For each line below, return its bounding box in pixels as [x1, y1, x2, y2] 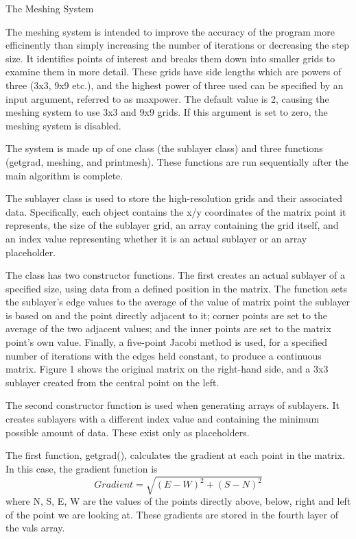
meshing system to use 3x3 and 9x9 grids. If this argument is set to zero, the [5, 105, 328, 119]
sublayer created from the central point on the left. [5, 375, 219, 389]
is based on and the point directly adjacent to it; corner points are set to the [5, 308, 328, 322]
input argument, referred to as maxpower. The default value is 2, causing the [5, 91, 329, 105]
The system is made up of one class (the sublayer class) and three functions [5, 141, 323, 155]
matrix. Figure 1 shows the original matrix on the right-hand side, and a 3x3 [5, 362, 329, 376]
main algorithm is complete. [5, 168, 123, 182]
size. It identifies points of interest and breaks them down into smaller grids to [5, 51, 335, 65]
